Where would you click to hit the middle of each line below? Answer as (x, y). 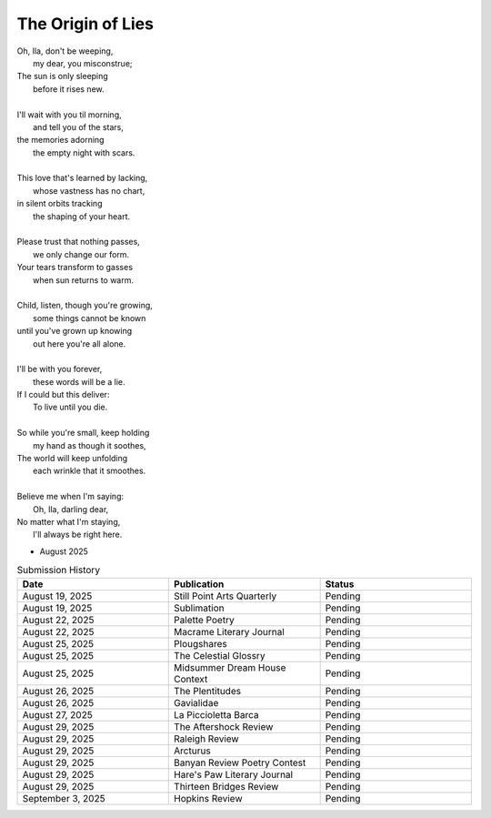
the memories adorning (60, 140)
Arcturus (192, 751)
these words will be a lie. (80, 381)
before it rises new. (69, 89)
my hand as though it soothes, (90, 445)
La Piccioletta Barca (216, 714)
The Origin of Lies (85, 24)
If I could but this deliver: (63, 395)
